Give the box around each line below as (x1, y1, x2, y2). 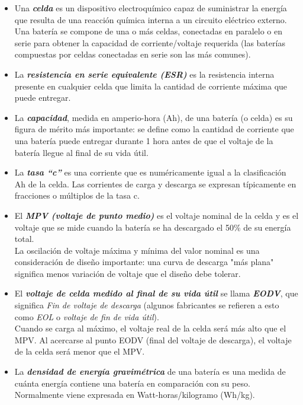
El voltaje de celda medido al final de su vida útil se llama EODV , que (14, 287, 298, 299)
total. (14, 232, 34, 245)
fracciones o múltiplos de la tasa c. (14, 189, 140, 202)
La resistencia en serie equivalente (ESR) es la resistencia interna (14, 68, 275, 80)
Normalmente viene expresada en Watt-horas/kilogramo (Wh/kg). (14, 388, 255, 401)
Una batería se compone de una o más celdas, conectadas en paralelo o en (14, 25, 283, 37)
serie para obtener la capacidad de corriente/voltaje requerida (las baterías (14, 36, 285, 49)
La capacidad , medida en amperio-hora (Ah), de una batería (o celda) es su (14, 111, 293, 123)
